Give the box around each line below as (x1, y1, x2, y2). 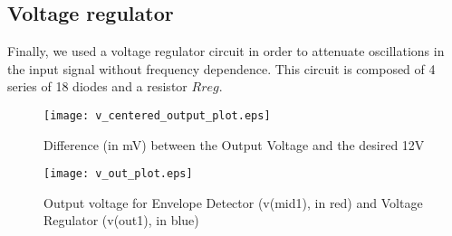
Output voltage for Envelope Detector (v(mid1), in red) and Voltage (43, 193, 423, 212)
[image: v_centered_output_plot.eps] (43, 109, 271, 122)
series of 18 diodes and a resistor (7, 77, 188, 96)
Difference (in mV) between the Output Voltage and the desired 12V (43, 135, 425, 154)
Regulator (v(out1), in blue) (43, 211, 199, 230)
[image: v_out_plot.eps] (43, 167, 193, 181)
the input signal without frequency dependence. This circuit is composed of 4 (7, 59, 436, 78)
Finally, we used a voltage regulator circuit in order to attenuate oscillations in (7, 42, 445, 61)
